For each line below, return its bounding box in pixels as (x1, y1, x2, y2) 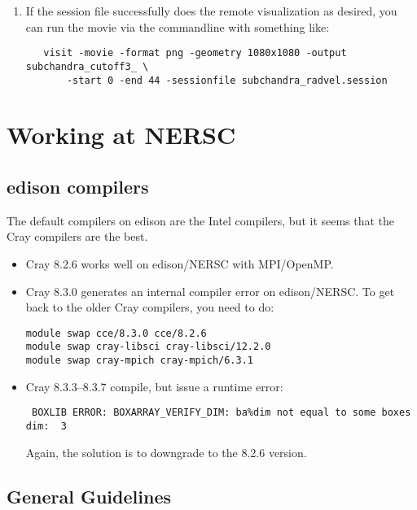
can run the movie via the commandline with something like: (25, 18, 330, 35)
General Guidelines (7, 483, 171, 508)
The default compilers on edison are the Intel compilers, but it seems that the (7, 211, 395, 229)
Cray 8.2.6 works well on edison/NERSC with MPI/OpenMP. (25, 255, 334, 272)
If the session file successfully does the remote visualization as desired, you (25, 2, 397, 19)
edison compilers (7, 173, 149, 198)
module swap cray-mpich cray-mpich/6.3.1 (25, 355, 253, 367)
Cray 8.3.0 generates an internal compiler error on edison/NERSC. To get (25, 282, 395, 299)
